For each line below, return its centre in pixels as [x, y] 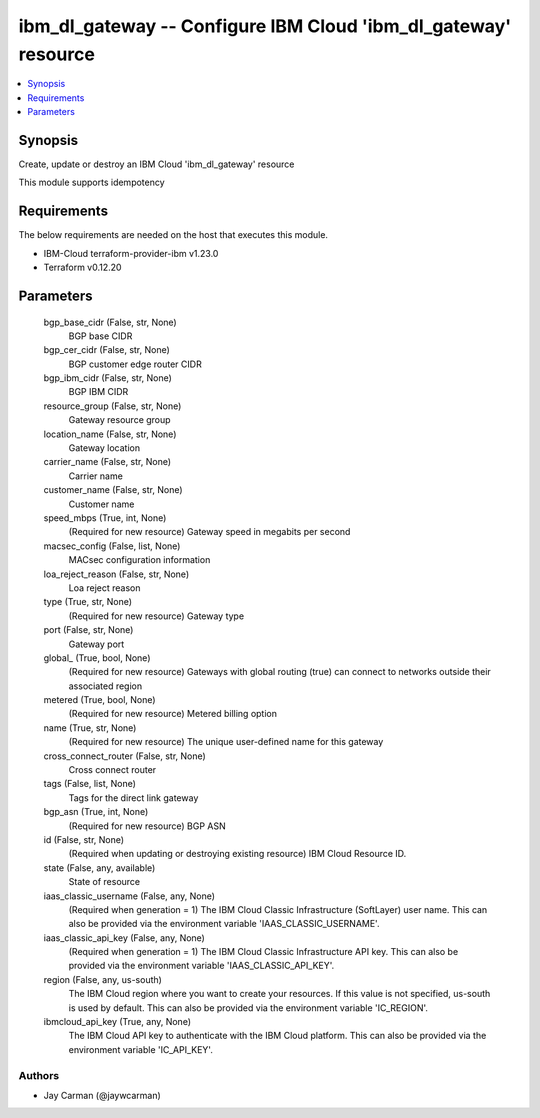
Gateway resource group [119, 420]
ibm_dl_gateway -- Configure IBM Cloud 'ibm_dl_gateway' [265, 26]
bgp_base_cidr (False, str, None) [110, 322]
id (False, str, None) [84, 839]
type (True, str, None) [88, 602]
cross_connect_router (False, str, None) [125, 756]
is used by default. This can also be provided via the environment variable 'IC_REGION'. [248, 1007]
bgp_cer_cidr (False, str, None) [106, 350]
